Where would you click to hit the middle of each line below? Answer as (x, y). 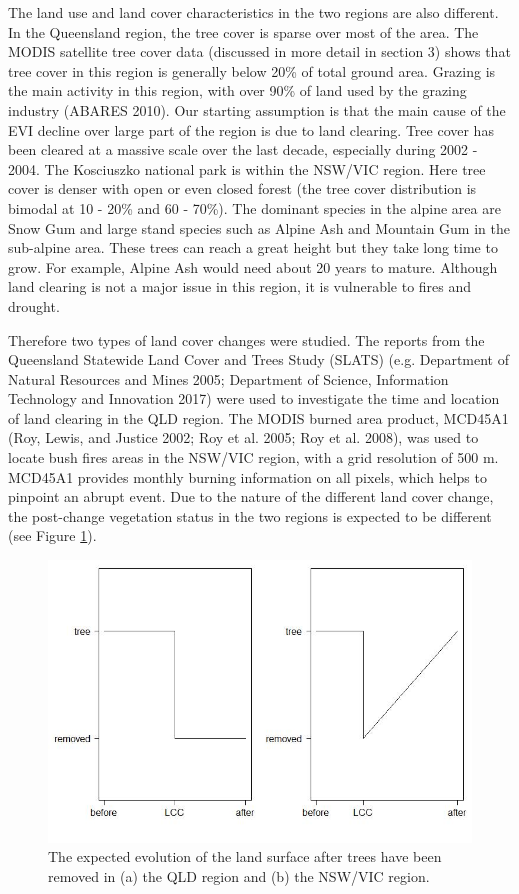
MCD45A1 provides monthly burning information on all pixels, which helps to (247, 476)
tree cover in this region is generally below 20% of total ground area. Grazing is (252, 70)
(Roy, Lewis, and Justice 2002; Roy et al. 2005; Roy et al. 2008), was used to (243, 437)
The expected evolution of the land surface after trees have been (245, 856)
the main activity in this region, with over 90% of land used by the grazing (237, 90)
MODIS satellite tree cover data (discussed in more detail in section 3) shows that (259, 51)
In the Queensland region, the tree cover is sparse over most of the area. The (243, 31)
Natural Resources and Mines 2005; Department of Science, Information (228, 378)
